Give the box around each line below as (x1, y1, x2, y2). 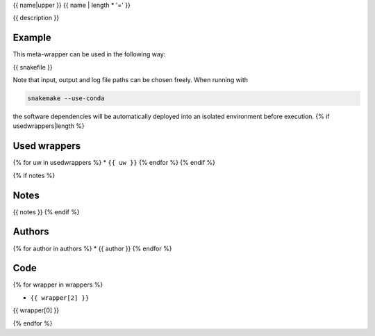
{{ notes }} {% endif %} (12, 207, 80, 216)
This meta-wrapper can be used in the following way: (12, 50, 166, 58)
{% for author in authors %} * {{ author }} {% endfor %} (12, 244, 172, 253)
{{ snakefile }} (12, 63, 53, 71)
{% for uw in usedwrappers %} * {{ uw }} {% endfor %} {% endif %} (12, 159, 215, 167)
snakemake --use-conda (27, 95, 105, 102)
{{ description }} (12, 14, 59, 22)
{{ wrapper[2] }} (30, 294, 90, 302)
